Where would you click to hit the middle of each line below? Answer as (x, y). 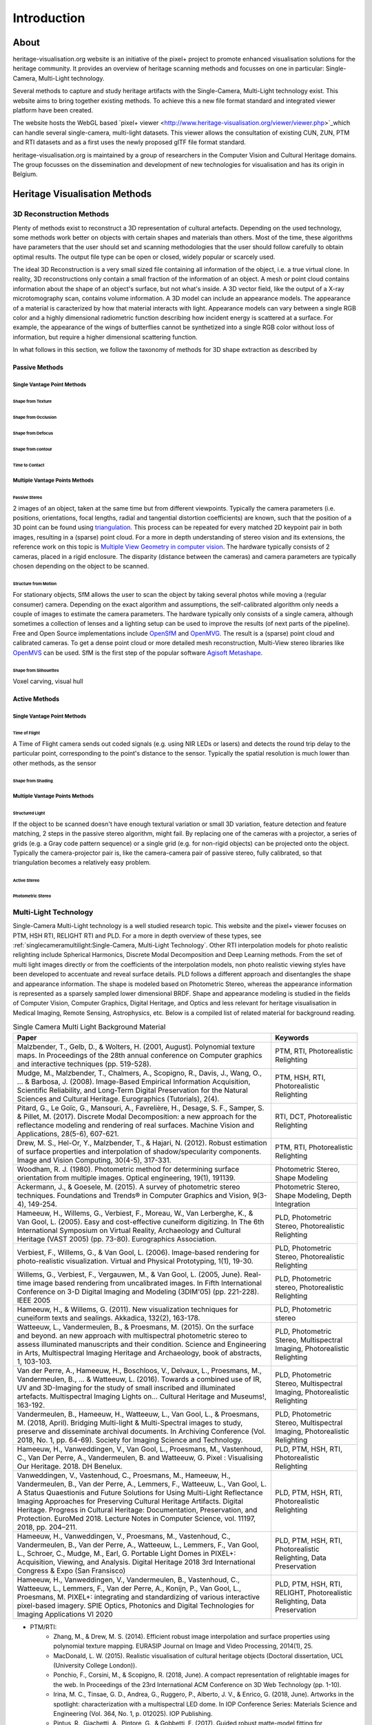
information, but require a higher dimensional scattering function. (105, 337)
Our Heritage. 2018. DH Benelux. (70, 1466)
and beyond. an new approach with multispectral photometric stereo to (132, 1335)
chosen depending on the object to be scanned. (81, 566)
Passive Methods (38, 367)
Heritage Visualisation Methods (82, 194)
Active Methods (36, 699)
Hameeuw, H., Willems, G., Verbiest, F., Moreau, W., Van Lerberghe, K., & (135, 1213)
